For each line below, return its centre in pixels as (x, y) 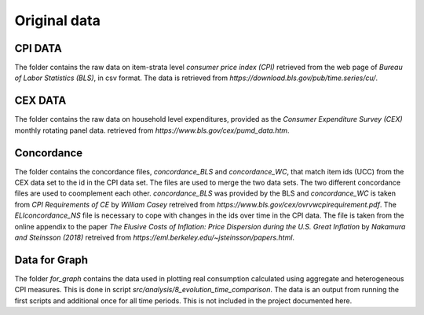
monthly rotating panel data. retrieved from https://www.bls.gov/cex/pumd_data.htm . (152, 130)
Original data (58, 20)
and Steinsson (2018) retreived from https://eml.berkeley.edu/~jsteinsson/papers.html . (154, 237)
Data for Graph (51, 260)
